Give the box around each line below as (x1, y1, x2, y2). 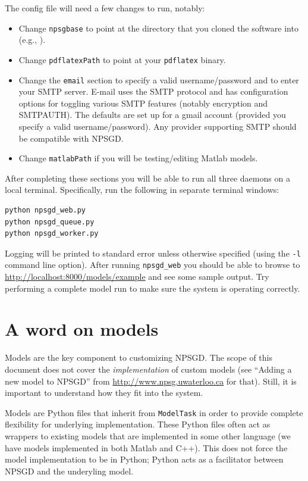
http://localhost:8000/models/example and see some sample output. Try (5, 270, 269, 283)
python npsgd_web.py (5, 205, 86, 214)
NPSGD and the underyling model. (5, 464, 134, 477)
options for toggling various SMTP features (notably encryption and (18, 96, 268, 109)
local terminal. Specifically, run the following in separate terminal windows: (5, 183, 279, 196)
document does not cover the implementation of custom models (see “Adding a (5, 363, 292, 375)
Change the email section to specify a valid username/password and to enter (18, 73, 299, 86)
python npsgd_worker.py (5, 229, 99, 238)
